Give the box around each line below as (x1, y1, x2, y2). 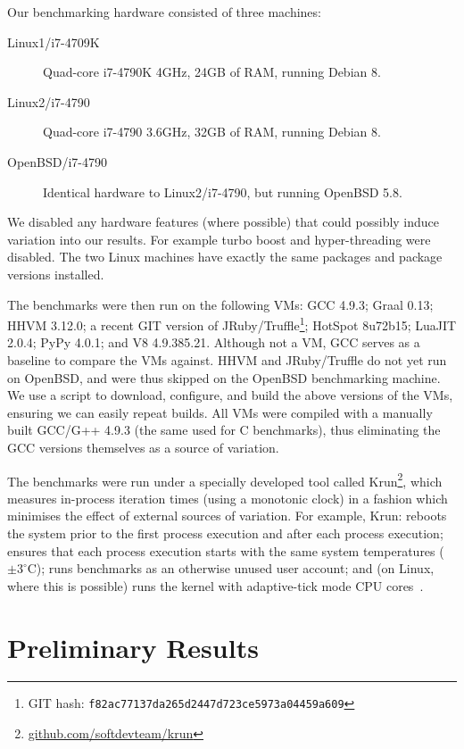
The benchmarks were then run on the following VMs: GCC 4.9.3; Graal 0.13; (7, 295, 434, 313)
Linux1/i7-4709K (7, 32, 100, 51)
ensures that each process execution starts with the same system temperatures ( (7, 541, 444, 560)
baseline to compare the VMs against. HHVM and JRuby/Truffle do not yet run (7, 350, 447, 369)
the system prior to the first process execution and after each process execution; (7, 523, 443, 542)
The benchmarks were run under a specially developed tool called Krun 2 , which (7, 469, 443, 490)
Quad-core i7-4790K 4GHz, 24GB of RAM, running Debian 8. (43, 62, 381, 81)
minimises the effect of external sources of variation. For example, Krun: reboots (7, 506, 447, 525)
